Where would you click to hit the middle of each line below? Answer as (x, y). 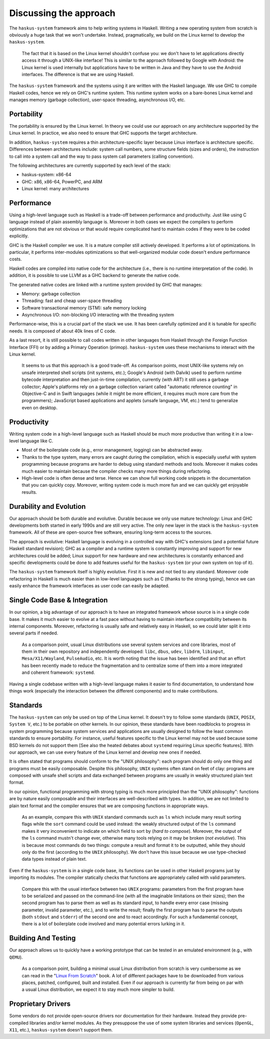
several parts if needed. (34, 633)
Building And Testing (42, 938)
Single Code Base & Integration (58, 600)
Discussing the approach (62, 13)
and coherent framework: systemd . (58, 672)
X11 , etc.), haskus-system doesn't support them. (61, 1030)
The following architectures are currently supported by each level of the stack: (90, 165)
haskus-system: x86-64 (46, 175)
